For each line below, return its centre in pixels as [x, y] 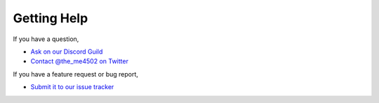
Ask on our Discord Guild [67, 51]
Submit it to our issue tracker [72, 87]
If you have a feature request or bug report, [75, 74]
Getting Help [51, 18]
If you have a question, [46, 39]
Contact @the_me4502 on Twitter [80, 61]
